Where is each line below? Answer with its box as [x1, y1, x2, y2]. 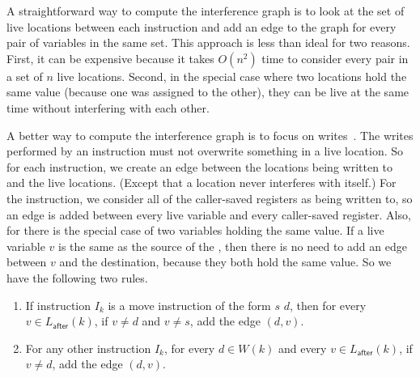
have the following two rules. [6, 269, 148, 286]
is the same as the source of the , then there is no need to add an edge [58, 237, 407, 254]
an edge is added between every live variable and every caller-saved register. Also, [6, 206, 411, 223]
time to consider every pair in [261, 49, 409, 66]
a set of [6, 67, 43, 84]
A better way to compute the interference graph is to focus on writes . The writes [6, 126, 414, 143]
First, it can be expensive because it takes [6, 49, 214, 66]
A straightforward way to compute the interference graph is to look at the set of [6, 2, 405, 19]
